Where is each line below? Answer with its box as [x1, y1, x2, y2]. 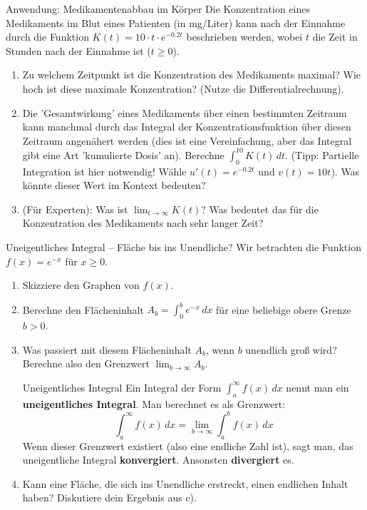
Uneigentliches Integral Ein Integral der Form [22, 379, 222, 394]
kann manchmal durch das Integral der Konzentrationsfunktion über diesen [22, 119, 351, 134]
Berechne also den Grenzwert [22, 356, 150, 371]
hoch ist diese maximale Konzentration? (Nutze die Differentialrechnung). [22, 81, 344, 96]
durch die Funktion [6, 29, 89, 44]
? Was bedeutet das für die [201, 201, 319, 216]
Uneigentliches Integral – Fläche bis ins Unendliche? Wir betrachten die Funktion [6, 240, 361, 255]
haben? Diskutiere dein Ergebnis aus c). [22, 490, 197, 505]
